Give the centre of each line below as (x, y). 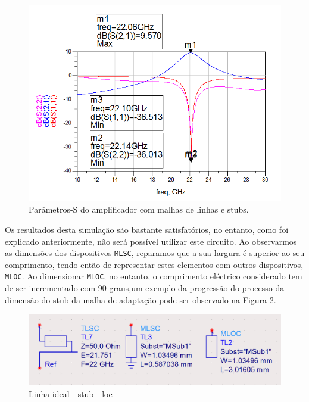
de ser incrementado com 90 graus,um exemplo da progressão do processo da (145, 288)
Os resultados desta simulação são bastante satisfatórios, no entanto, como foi (147, 230)
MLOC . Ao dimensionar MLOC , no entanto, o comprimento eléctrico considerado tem (154, 276)
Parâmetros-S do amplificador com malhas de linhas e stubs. (139, 209)
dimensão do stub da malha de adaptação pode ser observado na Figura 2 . (141, 299)
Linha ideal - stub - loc (71, 393)
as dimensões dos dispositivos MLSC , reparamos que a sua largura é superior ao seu (155, 253)
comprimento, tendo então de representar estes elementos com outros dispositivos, (154, 264)
